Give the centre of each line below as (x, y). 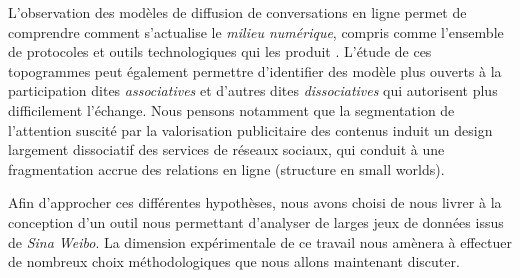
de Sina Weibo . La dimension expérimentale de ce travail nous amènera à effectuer (260, 241)
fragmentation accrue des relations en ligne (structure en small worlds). (226, 168)
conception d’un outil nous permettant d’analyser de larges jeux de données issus (256, 221)
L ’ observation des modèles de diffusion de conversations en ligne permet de (237, 12)
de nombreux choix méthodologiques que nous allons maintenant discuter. (234, 261)
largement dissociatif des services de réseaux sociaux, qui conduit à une (226, 149)
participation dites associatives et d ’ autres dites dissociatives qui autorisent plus (253, 90)
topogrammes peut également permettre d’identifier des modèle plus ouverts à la (255, 70)
